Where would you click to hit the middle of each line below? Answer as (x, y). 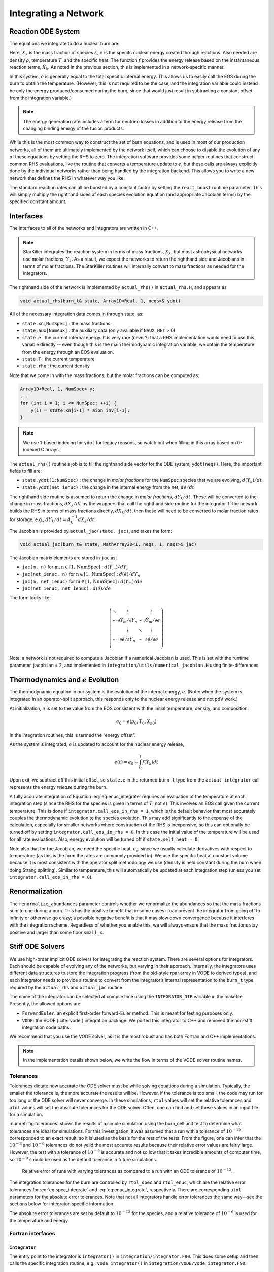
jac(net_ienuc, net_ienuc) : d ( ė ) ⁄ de (66, 588)
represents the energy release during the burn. (58, 787)
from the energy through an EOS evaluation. (68, 352)
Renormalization (36, 891)
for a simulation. (26, 1114)
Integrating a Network (57, 13)
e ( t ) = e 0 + (126, 762)
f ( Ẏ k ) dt (150, 762)
